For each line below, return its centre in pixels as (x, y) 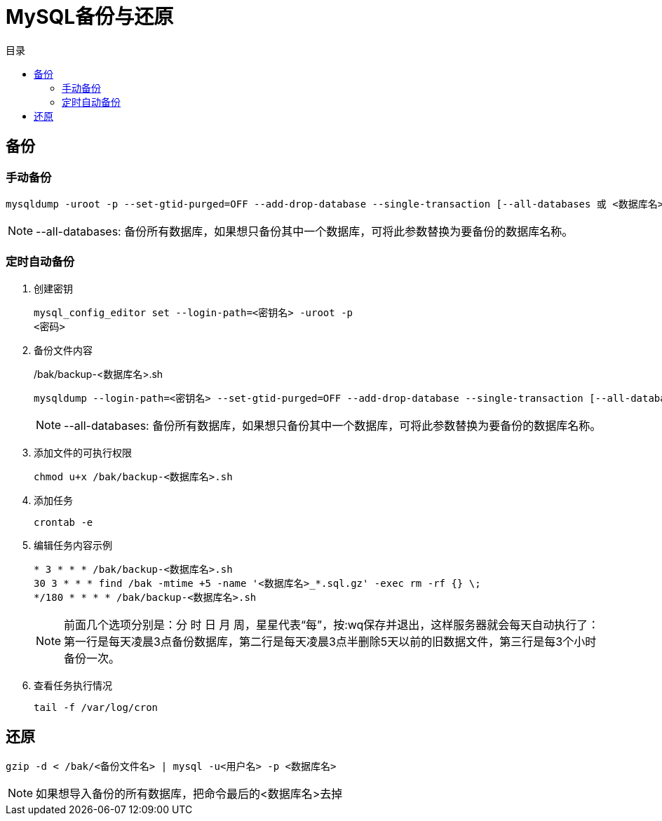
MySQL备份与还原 (90, 17)
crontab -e (63, 522)
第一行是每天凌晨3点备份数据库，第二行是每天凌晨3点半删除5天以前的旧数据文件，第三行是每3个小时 (330, 641)
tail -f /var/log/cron (96, 707)
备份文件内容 (63, 350)
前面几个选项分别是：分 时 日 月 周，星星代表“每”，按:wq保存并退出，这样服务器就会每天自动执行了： (332, 624)
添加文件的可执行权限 (83, 452)
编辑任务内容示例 (73, 545)
